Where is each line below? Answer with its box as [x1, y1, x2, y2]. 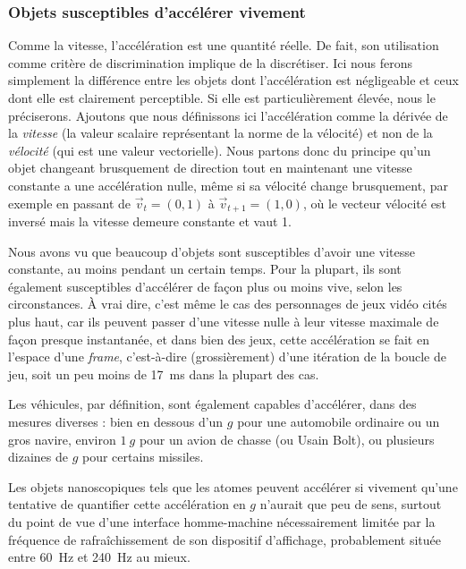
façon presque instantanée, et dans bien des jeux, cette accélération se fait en [8, 329, 429, 348]
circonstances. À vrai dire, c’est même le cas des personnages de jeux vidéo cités [8, 294, 447, 313]
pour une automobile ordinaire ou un [237, 412, 440, 430]
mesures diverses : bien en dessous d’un [8, 412, 224, 430]
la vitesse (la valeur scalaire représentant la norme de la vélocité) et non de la [8, 123, 433, 142]
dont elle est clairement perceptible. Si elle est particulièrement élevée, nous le [8, 89, 436, 106]
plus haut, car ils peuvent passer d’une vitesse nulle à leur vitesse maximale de [8, 311, 439, 330]
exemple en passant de [8, 193, 131, 212]
